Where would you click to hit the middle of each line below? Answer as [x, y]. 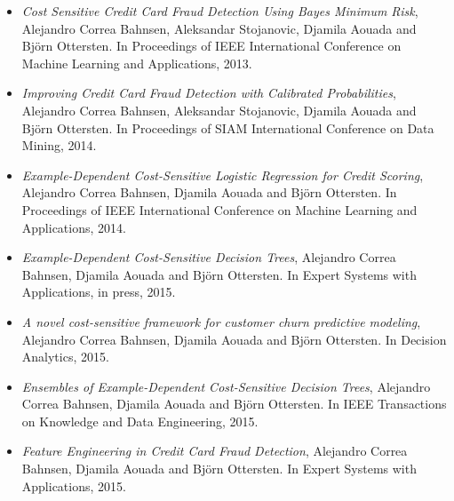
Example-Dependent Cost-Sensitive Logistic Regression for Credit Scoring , [223, 175]
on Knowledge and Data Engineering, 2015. [140, 421]
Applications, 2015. [74, 485]
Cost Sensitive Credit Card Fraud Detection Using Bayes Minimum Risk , [220, 11]
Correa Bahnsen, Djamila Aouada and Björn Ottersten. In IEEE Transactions [234, 404]
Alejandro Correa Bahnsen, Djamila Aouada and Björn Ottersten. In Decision [234, 339]
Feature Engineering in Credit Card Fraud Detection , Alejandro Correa [215, 451]
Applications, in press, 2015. [99, 292]
